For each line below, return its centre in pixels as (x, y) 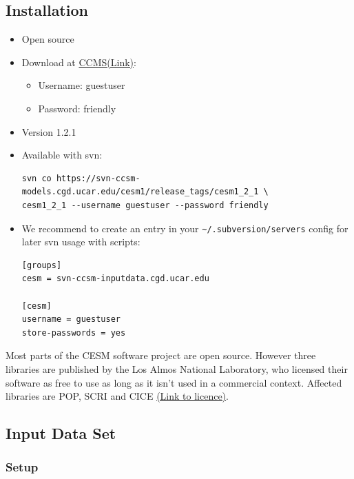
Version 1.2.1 (49, 131)
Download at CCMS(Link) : (79, 62)
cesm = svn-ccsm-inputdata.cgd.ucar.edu (115, 279)
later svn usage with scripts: (81, 242)
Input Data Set (61, 433)
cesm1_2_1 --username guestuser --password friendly (145, 205)
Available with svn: (62, 155)
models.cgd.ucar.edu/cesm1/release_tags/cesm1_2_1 (140, 192)
